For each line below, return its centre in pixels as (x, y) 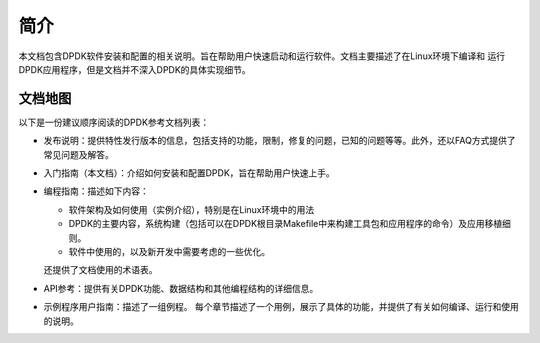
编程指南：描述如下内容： (96, 191)
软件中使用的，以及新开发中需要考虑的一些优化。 (169, 251)
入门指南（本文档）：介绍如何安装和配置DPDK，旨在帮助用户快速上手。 (189, 173)
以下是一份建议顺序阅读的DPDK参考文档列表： (114, 122)
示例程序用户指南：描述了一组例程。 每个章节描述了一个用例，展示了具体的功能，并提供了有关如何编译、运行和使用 (281, 307)
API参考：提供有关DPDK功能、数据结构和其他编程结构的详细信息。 (181, 288)
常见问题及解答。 (78, 154)
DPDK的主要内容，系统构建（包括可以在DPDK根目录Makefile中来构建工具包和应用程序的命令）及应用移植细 (290, 224)
